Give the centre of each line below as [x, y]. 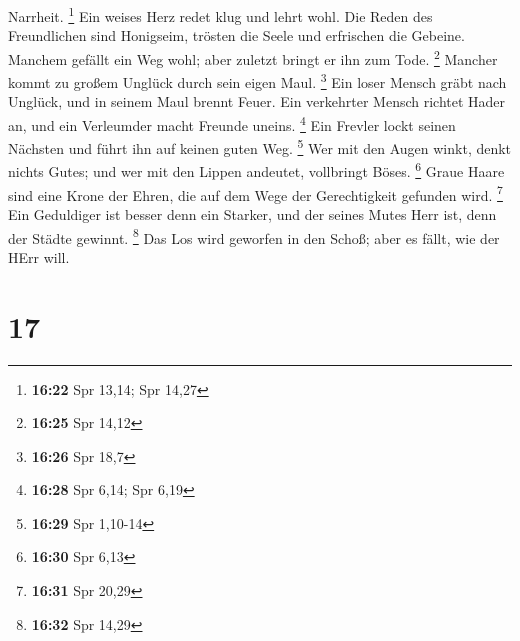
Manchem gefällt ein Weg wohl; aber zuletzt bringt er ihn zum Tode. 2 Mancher [253, 57]
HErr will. [39, 256]
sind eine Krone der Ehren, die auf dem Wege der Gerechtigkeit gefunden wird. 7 [255, 193]
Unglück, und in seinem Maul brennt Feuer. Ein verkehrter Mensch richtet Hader [257, 101]
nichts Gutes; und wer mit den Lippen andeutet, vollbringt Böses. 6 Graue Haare [256, 170]
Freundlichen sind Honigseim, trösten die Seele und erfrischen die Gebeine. [236, 35]
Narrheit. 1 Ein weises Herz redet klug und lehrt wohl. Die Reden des [220, 14]
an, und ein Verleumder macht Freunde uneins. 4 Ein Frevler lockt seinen [232, 123]
